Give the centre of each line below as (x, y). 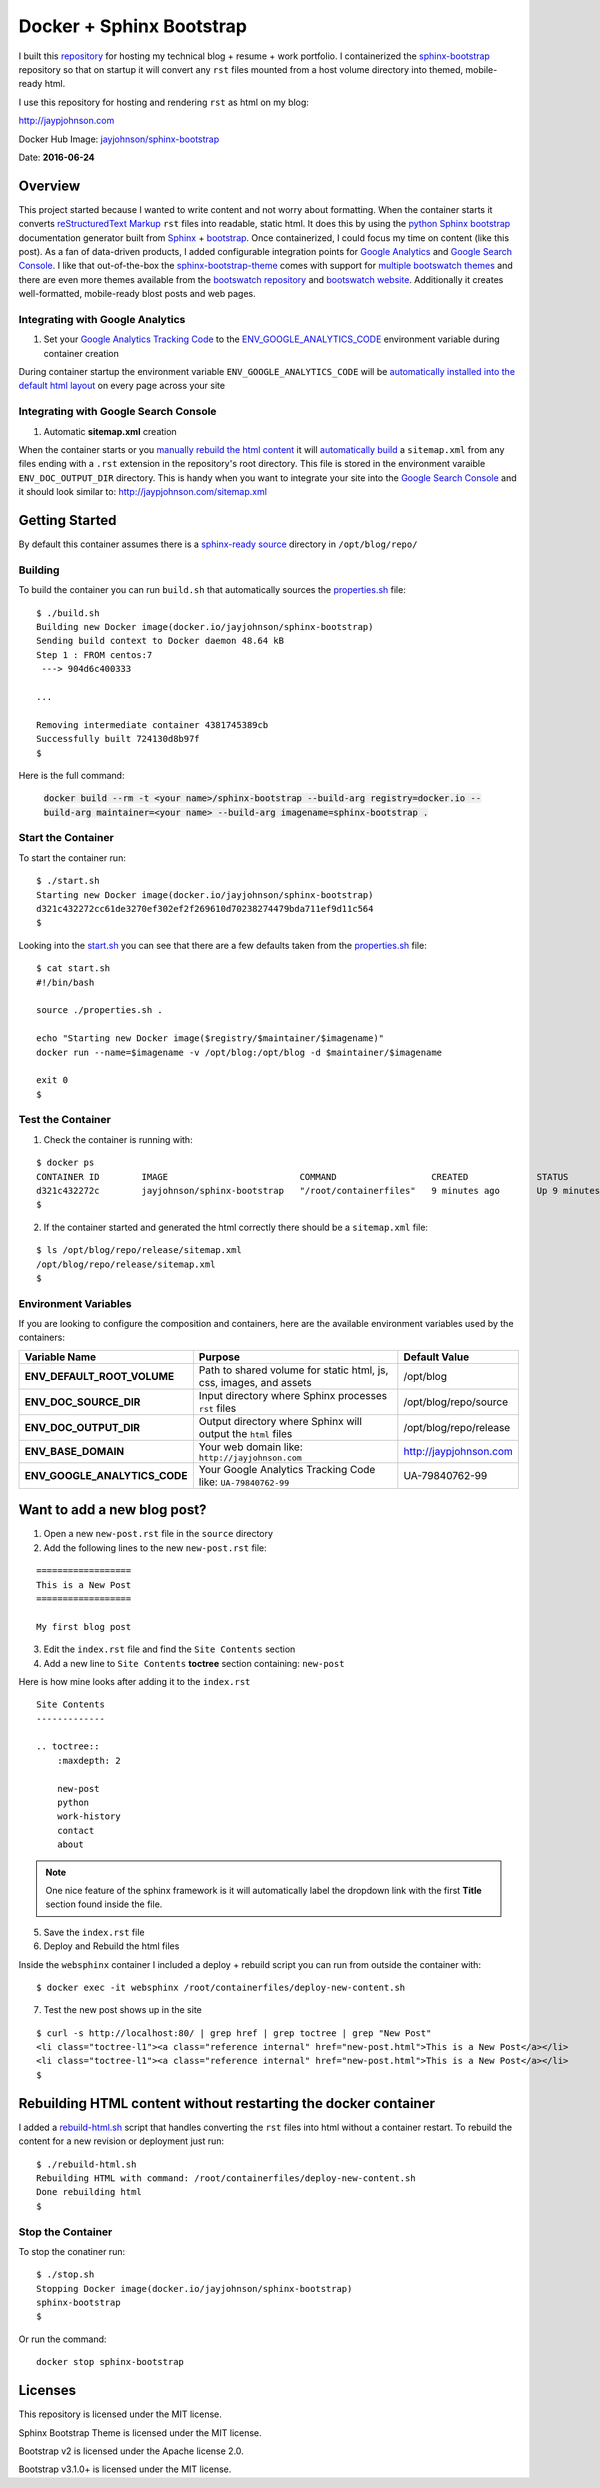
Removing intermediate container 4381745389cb (152, 724)
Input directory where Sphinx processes (293, 1395)
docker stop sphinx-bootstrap (110, 2362)
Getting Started (67, 520)
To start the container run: (72, 857)
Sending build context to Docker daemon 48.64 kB (160, 641)
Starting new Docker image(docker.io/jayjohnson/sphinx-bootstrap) (205, 894)
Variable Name (60, 1357)
